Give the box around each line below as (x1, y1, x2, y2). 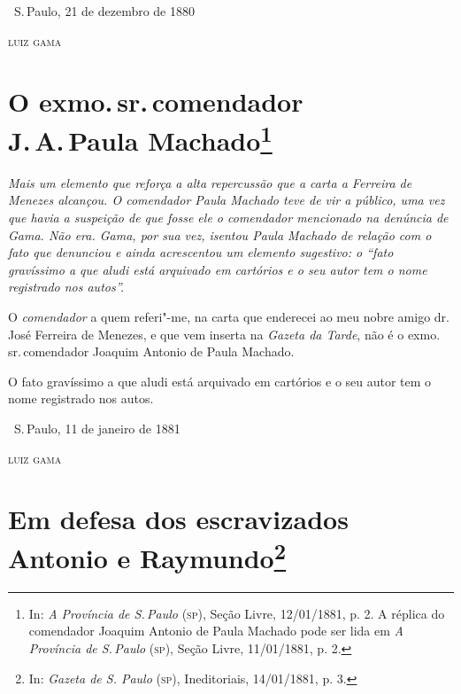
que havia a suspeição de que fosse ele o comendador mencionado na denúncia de (8, 208, 449, 227)
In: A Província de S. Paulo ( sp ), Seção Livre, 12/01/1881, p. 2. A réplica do (28, 604, 445, 622)
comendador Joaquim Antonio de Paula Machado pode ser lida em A (28, 621, 403, 640)
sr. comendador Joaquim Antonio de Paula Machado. (8, 342, 295, 361)
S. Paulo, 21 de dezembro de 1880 (13, 2, 196, 19)
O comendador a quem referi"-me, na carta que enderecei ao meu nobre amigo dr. (8, 307, 449, 325)
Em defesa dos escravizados (8, 501, 349, 537)
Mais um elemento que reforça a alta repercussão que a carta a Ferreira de (8, 173, 412, 191)
